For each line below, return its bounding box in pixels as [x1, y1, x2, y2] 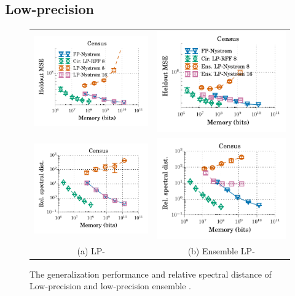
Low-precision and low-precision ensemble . [29, 279, 191, 292]
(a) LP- [77, 244, 105, 257]
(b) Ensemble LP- [187, 244, 255, 257]
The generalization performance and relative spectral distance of [29, 267, 272, 280]
